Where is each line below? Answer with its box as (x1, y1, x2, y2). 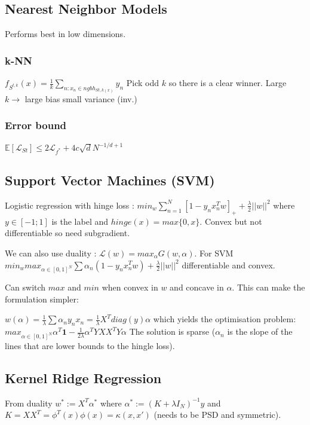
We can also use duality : (5, 246, 97, 259)
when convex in (102, 281, 158, 293)
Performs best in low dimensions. (5, 27, 126, 40)
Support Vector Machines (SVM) (5, 171, 215, 189)
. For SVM (194, 246, 234, 259)
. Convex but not (199, 215, 262, 227)
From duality (5, 396, 53, 409)
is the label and (51, 215, 109, 227)
